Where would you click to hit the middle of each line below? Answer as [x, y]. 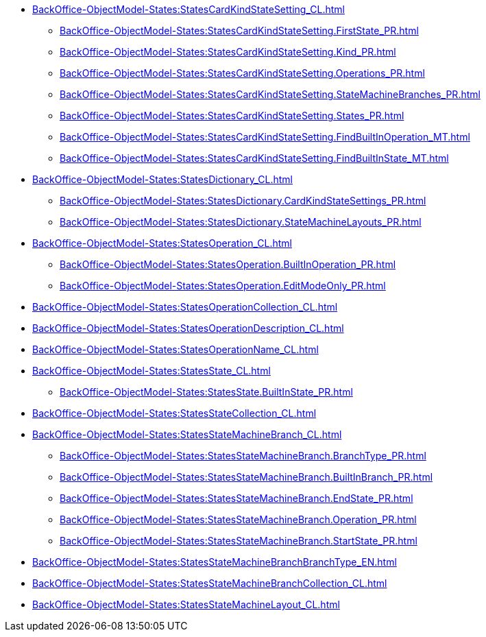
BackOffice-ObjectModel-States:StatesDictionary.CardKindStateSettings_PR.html [243, 201]
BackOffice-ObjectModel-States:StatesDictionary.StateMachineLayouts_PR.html [241, 222]
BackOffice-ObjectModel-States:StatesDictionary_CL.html [162, 179]
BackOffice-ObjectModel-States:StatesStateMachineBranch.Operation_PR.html [238, 519]
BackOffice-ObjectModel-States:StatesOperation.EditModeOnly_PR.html [223, 286]
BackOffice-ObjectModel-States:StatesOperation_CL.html [162, 243]
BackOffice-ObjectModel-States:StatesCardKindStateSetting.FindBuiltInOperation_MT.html [265, 137]
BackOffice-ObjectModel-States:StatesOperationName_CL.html [175, 349]
